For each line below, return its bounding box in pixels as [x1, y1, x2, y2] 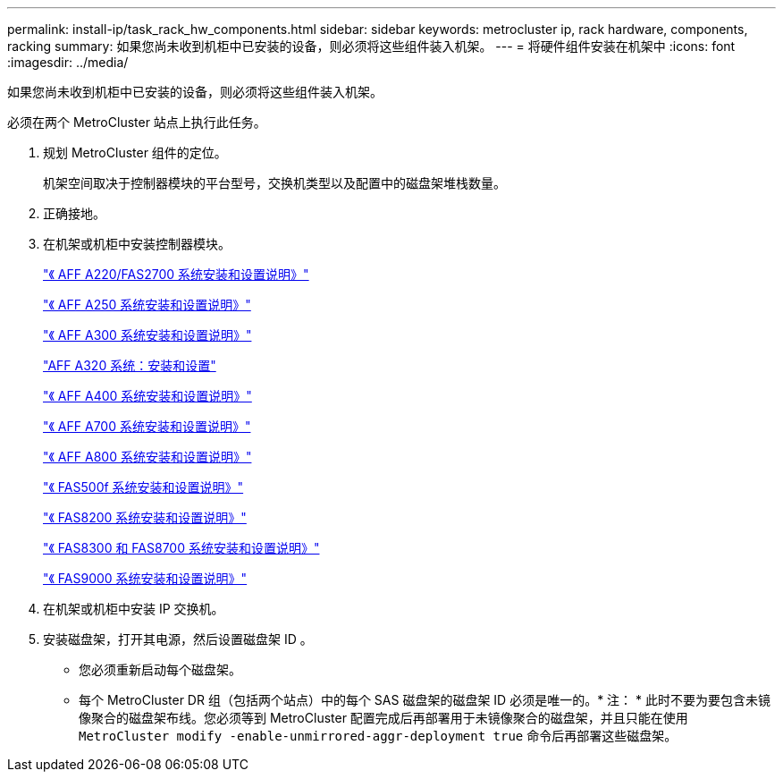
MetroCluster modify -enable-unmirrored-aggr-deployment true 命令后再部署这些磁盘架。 [79, 728, 678, 743]
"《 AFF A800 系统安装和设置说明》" [43, 449, 252, 464]
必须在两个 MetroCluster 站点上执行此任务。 [7, 114, 266, 130]
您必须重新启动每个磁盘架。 [79, 662, 241, 677]
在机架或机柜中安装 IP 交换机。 [43, 601, 224, 616]
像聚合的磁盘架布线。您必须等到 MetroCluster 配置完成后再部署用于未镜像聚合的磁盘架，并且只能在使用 [79, 710, 688, 725]
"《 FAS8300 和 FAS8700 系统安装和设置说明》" [43, 540, 320, 555]
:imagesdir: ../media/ [7, 55, 129, 70]
